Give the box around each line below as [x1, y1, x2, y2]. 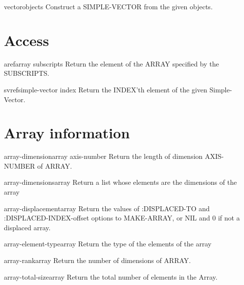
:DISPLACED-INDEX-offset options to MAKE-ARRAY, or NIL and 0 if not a [4, 213, 240, 223]
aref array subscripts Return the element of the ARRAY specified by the [4, 58, 219, 68]
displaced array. [4, 222, 51, 232]
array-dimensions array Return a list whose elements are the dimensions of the [4, 177, 237, 187]
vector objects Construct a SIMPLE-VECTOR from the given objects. [4, 1, 213, 11]
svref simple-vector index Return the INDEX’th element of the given [4, 84, 207, 94]
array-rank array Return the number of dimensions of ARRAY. [4, 255, 191, 265]
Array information [4, 123, 130, 143]
